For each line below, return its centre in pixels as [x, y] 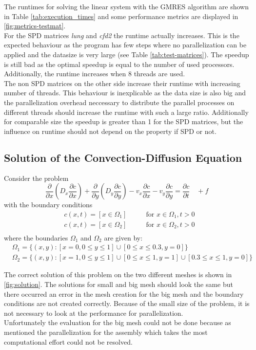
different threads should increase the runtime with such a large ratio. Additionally [126, 112]
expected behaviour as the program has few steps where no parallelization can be [125, 45]
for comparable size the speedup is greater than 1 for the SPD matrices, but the [124, 121]
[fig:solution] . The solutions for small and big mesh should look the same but [118, 284]
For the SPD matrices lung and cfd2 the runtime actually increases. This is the [122, 35]
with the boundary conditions [48, 205]
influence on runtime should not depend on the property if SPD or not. [110, 131]
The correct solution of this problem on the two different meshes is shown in [118, 274]
